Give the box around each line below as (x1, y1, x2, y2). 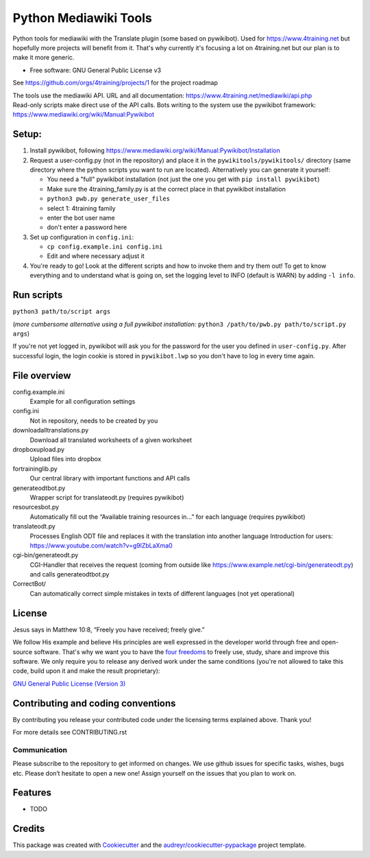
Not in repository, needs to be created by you (29, 416, 158, 425)
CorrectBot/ (12, 580, 47, 588)
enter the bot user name (47, 213, 116, 222)
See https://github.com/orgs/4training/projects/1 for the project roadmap (12, 79, 219, 87)
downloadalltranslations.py (12, 426, 89, 434)
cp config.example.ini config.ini (47, 243, 163, 251)
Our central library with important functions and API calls (29, 474, 190, 483)
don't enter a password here (47, 223, 127, 231)
